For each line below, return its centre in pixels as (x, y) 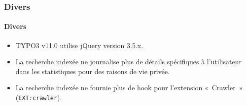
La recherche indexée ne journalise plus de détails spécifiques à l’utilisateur (128, 62)
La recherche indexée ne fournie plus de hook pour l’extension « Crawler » (129, 88)
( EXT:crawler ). (39, 97)
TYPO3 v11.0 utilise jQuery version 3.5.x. (79, 45)
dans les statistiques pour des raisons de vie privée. (93, 71)
